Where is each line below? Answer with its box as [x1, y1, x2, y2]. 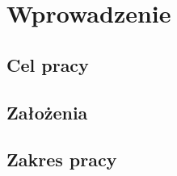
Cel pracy [6, 52, 89, 77]
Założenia [6, 99, 88, 124]
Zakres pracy [6, 147, 117, 172]
